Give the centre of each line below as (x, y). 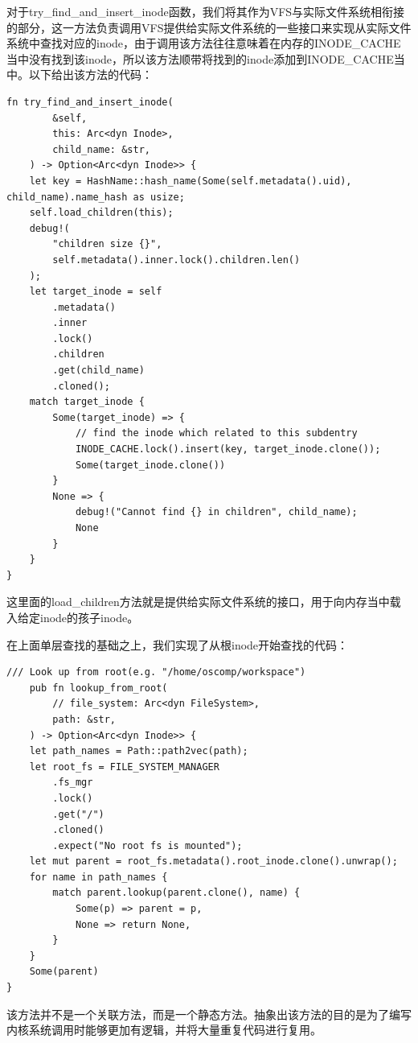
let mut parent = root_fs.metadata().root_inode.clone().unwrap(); (213, 862)
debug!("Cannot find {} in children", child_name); (216, 512)
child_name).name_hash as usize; (96, 197)
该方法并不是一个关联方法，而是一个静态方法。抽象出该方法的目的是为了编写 (209, 1014)
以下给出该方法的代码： (90, 74)
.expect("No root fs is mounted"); (148, 845)
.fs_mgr (73, 783)
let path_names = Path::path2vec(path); (139, 751)
